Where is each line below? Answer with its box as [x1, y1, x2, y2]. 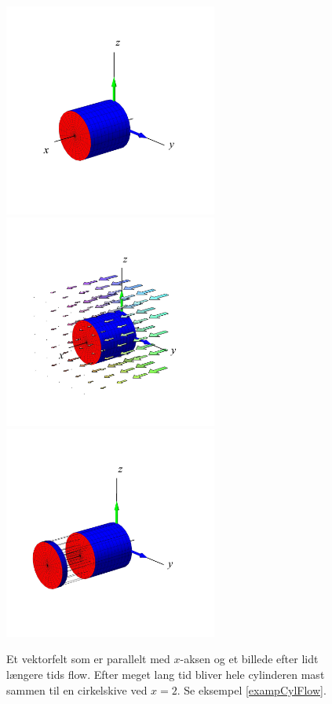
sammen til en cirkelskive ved [6, 681, 148, 698]
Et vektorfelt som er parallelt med [6, 651, 170, 667]
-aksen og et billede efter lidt [180, 651, 319, 667]
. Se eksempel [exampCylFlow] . [177, 681, 327, 698]
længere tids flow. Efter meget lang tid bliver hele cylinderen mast [6, 666, 325, 683]
